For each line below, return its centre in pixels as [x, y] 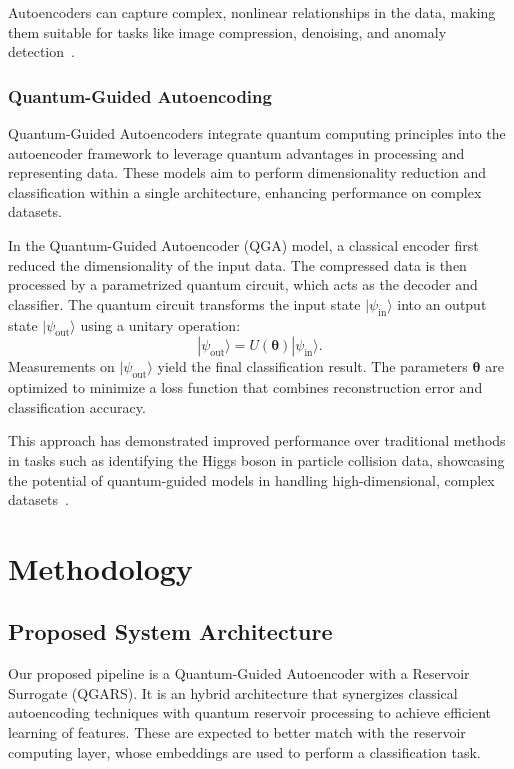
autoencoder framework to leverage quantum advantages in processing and [236, 152]
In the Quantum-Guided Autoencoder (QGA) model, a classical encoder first [243, 244]
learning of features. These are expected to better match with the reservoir [237, 732]
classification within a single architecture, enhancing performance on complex [245, 191]
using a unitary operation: [160, 324]
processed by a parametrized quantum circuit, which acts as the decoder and [243, 284]
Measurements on [61, 366]
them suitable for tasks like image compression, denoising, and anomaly [227, 31]
